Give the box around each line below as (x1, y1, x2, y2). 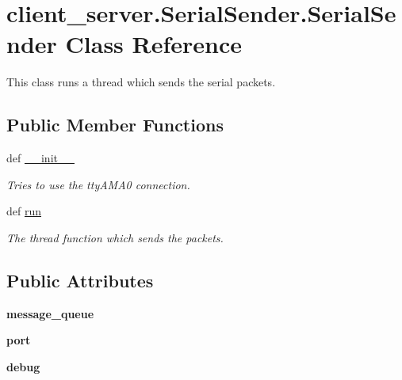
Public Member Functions (6, 112, 224, 137)
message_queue (6, 305, 94, 321)
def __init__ (6, 150, 75, 166)
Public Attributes (6, 268, 154, 292)
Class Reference (65, 28, 243, 60)
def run (6, 203, 42, 219)
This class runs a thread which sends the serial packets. (6, 74, 276, 90)
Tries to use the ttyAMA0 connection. (6, 176, 190, 192)
